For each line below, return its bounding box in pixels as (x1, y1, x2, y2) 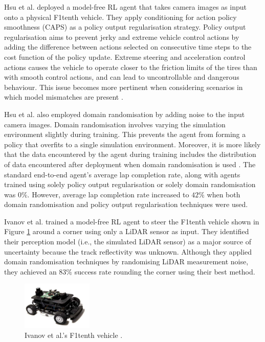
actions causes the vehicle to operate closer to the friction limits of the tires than (4, 61, 257, 72)
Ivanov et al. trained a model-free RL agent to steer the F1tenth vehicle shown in (4, 216, 259, 226)
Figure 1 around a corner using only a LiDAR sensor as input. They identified (4, 226, 249, 237)
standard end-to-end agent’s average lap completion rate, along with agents (4, 169, 240, 179)
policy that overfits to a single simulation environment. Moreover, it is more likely (4, 139, 261, 149)
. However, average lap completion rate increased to (27, 189, 189, 199)
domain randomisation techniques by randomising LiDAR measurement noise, (4, 256, 249, 267)
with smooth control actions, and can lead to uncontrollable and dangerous (4, 72, 239, 82)
